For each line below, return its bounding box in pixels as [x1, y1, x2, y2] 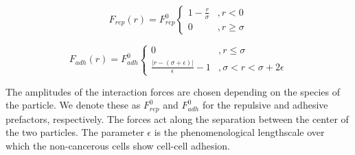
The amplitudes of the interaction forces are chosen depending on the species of [5, 84, 340, 98]
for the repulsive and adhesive [202, 98, 328, 112]
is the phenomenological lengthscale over [154, 125, 325, 139]
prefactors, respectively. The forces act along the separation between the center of [5, 111, 349, 126]
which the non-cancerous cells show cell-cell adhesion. [5, 138, 230, 152]
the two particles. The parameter [5, 125, 144, 139]
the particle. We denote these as [5, 98, 141, 112]
